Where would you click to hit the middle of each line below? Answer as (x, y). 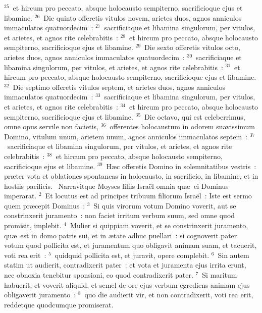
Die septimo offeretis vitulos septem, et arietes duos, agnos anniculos (119, 87)
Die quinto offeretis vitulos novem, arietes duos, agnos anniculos (143, 17)
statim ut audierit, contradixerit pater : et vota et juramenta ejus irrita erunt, (125, 265)
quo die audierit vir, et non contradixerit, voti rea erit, (169, 295)
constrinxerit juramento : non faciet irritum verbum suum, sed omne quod (120, 215)
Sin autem (233, 255)
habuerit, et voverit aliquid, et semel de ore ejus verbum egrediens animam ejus (127, 284)
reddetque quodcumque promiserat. (59, 304)
